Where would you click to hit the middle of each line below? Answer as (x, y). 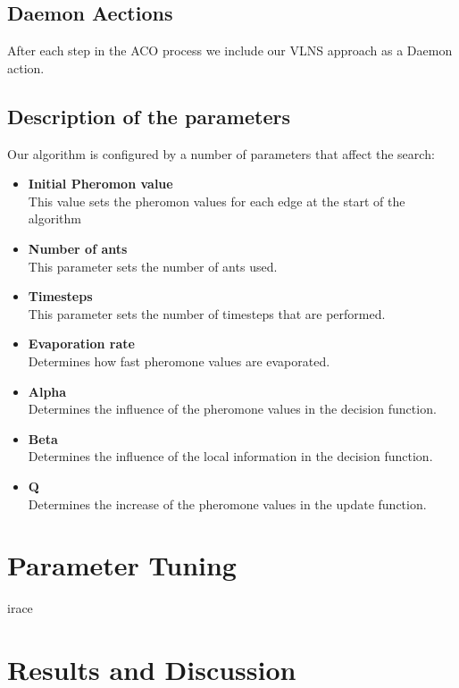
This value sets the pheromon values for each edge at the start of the (217, 201)
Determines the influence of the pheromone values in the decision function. (232, 409)
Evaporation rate (81, 344)
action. (26, 67)
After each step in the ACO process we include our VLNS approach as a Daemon (230, 50)
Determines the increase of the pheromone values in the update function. (227, 503)
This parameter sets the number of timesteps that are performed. (207, 313)
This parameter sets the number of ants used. (153, 266)
